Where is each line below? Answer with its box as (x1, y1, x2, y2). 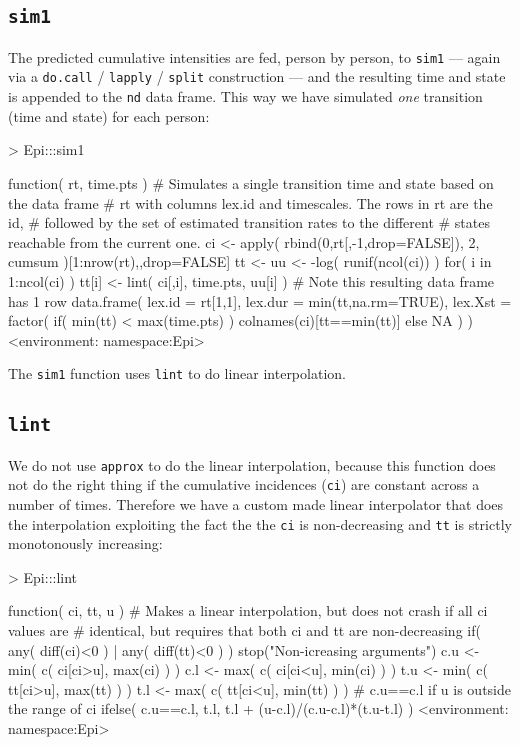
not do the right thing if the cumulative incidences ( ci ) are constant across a (8, 474, 480, 495)
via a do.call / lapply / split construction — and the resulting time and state (8, 66, 506, 87)
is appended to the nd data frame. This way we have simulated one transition (8, 86, 483, 107)
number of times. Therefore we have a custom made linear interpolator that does (8, 494, 504, 515)
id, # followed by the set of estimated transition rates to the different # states (8, 212, 490, 233)
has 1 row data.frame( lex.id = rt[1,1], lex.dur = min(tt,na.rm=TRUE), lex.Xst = (8, 290, 512, 311)
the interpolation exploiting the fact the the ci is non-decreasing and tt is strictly (8, 513, 512, 534)
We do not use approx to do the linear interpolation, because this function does (8, 454, 496, 475)
